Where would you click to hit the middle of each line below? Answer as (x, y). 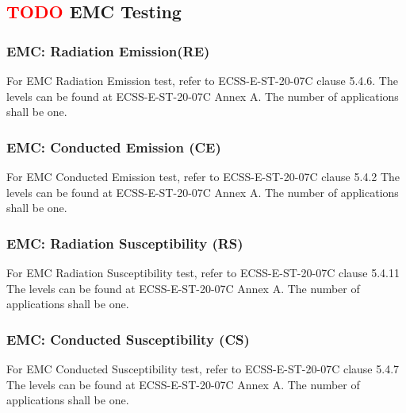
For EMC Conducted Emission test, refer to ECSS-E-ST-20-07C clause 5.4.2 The (203, 176)
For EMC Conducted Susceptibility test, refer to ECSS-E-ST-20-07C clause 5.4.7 (203, 369)
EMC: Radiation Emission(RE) (108, 50)
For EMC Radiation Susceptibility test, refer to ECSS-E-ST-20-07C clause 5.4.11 (203, 272)
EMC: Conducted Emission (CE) (114, 147)
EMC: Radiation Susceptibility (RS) (125, 243)
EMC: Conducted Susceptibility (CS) (128, 339)
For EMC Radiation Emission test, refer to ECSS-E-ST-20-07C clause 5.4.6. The (202, 80)
